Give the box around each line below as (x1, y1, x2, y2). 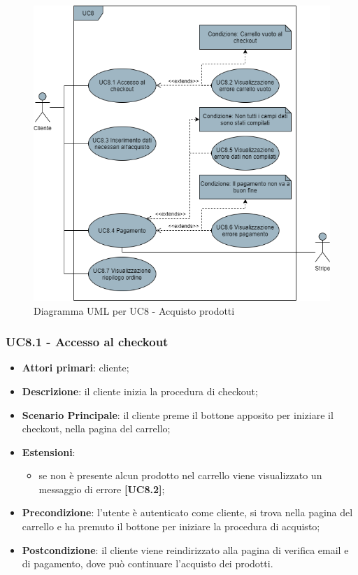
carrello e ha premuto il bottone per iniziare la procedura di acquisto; (22, 519, 320, 534)
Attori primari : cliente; (22, 360, 129, 375)
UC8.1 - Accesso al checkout (6, 333, 169, 350)
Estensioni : (22, 444, 76, 459)
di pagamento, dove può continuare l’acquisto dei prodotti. (22, 556, 273, 571)
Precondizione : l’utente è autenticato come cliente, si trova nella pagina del (22, 505, 353, 520)
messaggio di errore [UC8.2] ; (38, 481, 165, 496)
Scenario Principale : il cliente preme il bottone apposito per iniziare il (22, 407, 334, 422)
